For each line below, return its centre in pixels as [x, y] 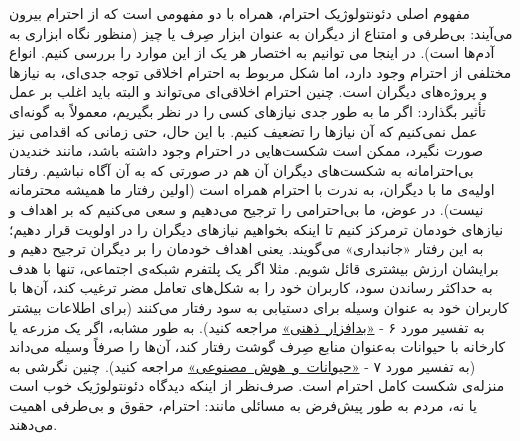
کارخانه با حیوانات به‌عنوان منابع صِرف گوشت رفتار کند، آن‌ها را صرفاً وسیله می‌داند [257, 346]
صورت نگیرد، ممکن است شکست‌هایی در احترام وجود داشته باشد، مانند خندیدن [246, 150]
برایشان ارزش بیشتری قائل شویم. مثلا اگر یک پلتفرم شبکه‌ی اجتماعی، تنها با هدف [254, 267]
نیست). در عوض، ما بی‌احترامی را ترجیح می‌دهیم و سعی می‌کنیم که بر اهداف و [246, 208]
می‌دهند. [33, 424]
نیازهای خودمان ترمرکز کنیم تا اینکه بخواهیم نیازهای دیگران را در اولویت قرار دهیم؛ [256, 228]
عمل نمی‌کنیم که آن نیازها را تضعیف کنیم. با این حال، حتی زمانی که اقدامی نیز [243, 130]
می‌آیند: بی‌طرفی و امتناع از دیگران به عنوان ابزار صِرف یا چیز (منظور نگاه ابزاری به [261, 32]
